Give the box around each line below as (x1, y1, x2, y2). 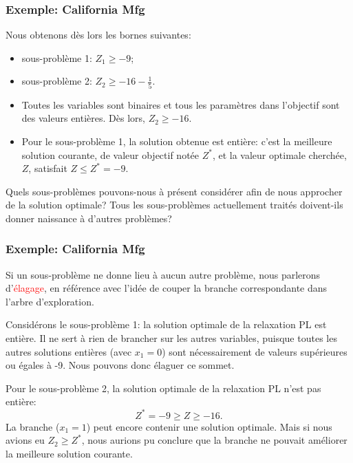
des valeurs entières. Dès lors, (21, 111, 145, 125)
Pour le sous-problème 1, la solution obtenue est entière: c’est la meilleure (21, 133, 332, 148)
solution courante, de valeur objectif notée (21, 147, 200, 162)
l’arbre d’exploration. (6, 294, 94, 308)
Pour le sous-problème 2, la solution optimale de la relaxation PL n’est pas (6, 380, 321, 395)
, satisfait (28, 161, 67, 175)
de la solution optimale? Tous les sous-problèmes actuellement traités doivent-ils (6, 197, 343, 212)
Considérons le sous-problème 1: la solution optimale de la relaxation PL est (6, 317, 327, 332)
